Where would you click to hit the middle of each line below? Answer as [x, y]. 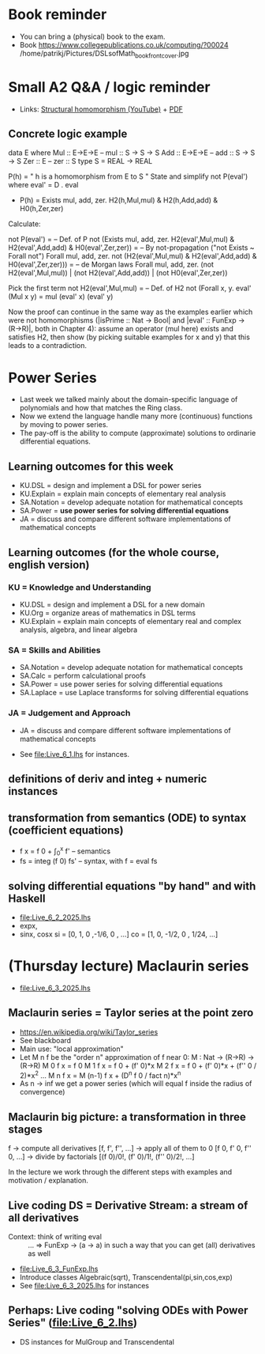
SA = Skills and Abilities [54, 650]
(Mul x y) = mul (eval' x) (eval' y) [61, 297]
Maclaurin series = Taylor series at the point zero [131, 1013]
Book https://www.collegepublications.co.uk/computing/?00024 [124, 44]
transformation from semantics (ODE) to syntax [127, 818]
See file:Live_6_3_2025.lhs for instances [84, 1286]
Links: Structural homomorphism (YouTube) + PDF [101, 109]
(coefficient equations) [66, 831]
